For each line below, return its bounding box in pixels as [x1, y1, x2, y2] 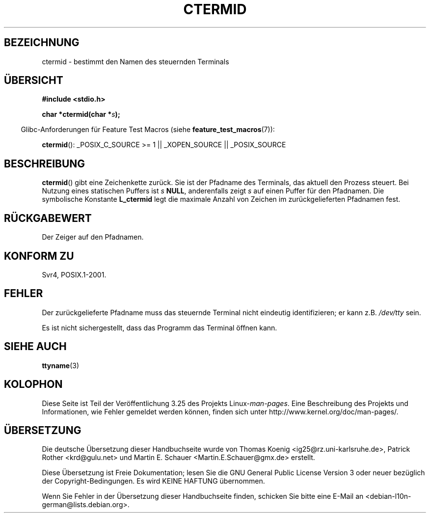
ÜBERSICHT [4, 74, 63, 87]
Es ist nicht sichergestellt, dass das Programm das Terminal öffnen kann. [42, 323, 277, 332]
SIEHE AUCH [4, 340, 67, 353]
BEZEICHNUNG [4, 36, 80, 49]
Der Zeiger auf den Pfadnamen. [42, 233, 144, 242]
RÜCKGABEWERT [4, 212, 92, 224]
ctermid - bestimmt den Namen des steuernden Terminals [42, 57, 229, 66]
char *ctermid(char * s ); [42, 110, 120, 119]
